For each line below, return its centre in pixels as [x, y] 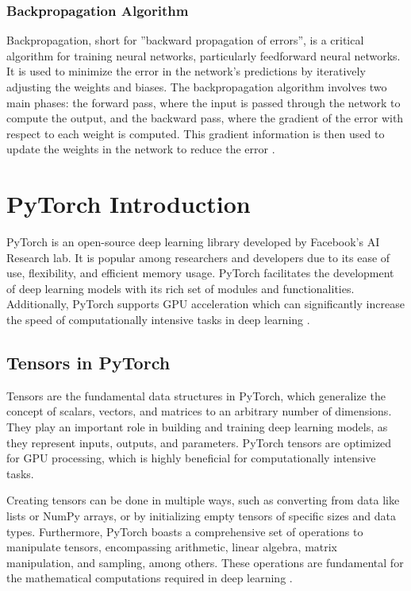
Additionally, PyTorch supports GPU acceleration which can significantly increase [205, 304]
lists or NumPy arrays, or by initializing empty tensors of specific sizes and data [201, 516]
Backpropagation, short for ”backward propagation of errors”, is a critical [185, 40]
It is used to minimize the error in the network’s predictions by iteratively [186, 71]
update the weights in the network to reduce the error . [141, 149]
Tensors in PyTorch [88, 363]
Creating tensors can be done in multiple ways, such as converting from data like [203, 500]
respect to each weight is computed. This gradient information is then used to [196, 133]
